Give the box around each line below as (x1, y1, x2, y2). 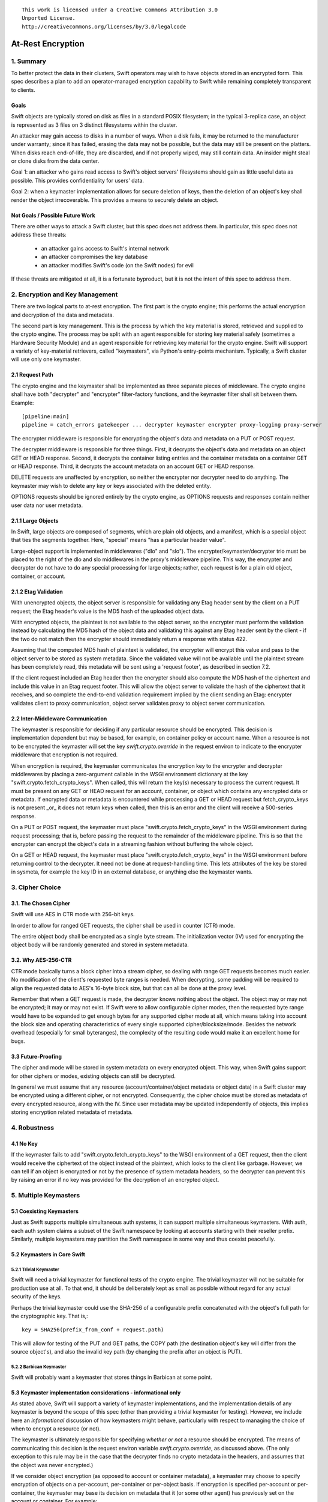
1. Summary (11, 57, 46, 65)
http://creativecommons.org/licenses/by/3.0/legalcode (22, 23, 186, 30)
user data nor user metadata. (11, 502, 83, 509)
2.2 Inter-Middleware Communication (11, 715, 107, 722)
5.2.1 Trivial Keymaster (11, 1266, 59, 1272)
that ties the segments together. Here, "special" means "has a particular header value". (11, 537, 226, 544)
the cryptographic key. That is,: (11, 1312, 88, 1319)
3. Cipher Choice (11, 883, 61, 892)
